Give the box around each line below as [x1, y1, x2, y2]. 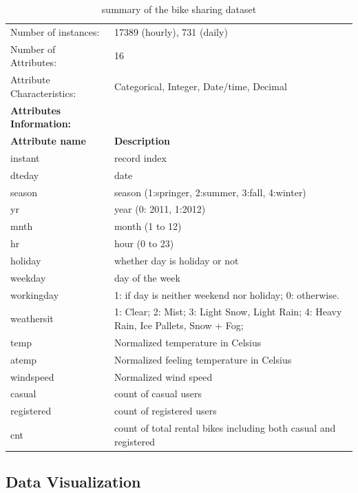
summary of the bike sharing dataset [101, 2, 257, 16]
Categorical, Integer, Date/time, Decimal [114, 78, 287, 93]
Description [114, 134, 170, 147]
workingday [10, 287, 59, 302]
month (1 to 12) [114, 219, 182, 233]
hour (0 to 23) [114, 236, 174, 251]
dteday [10, 167, 39, 182]
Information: [10, 116, 72, 131]
